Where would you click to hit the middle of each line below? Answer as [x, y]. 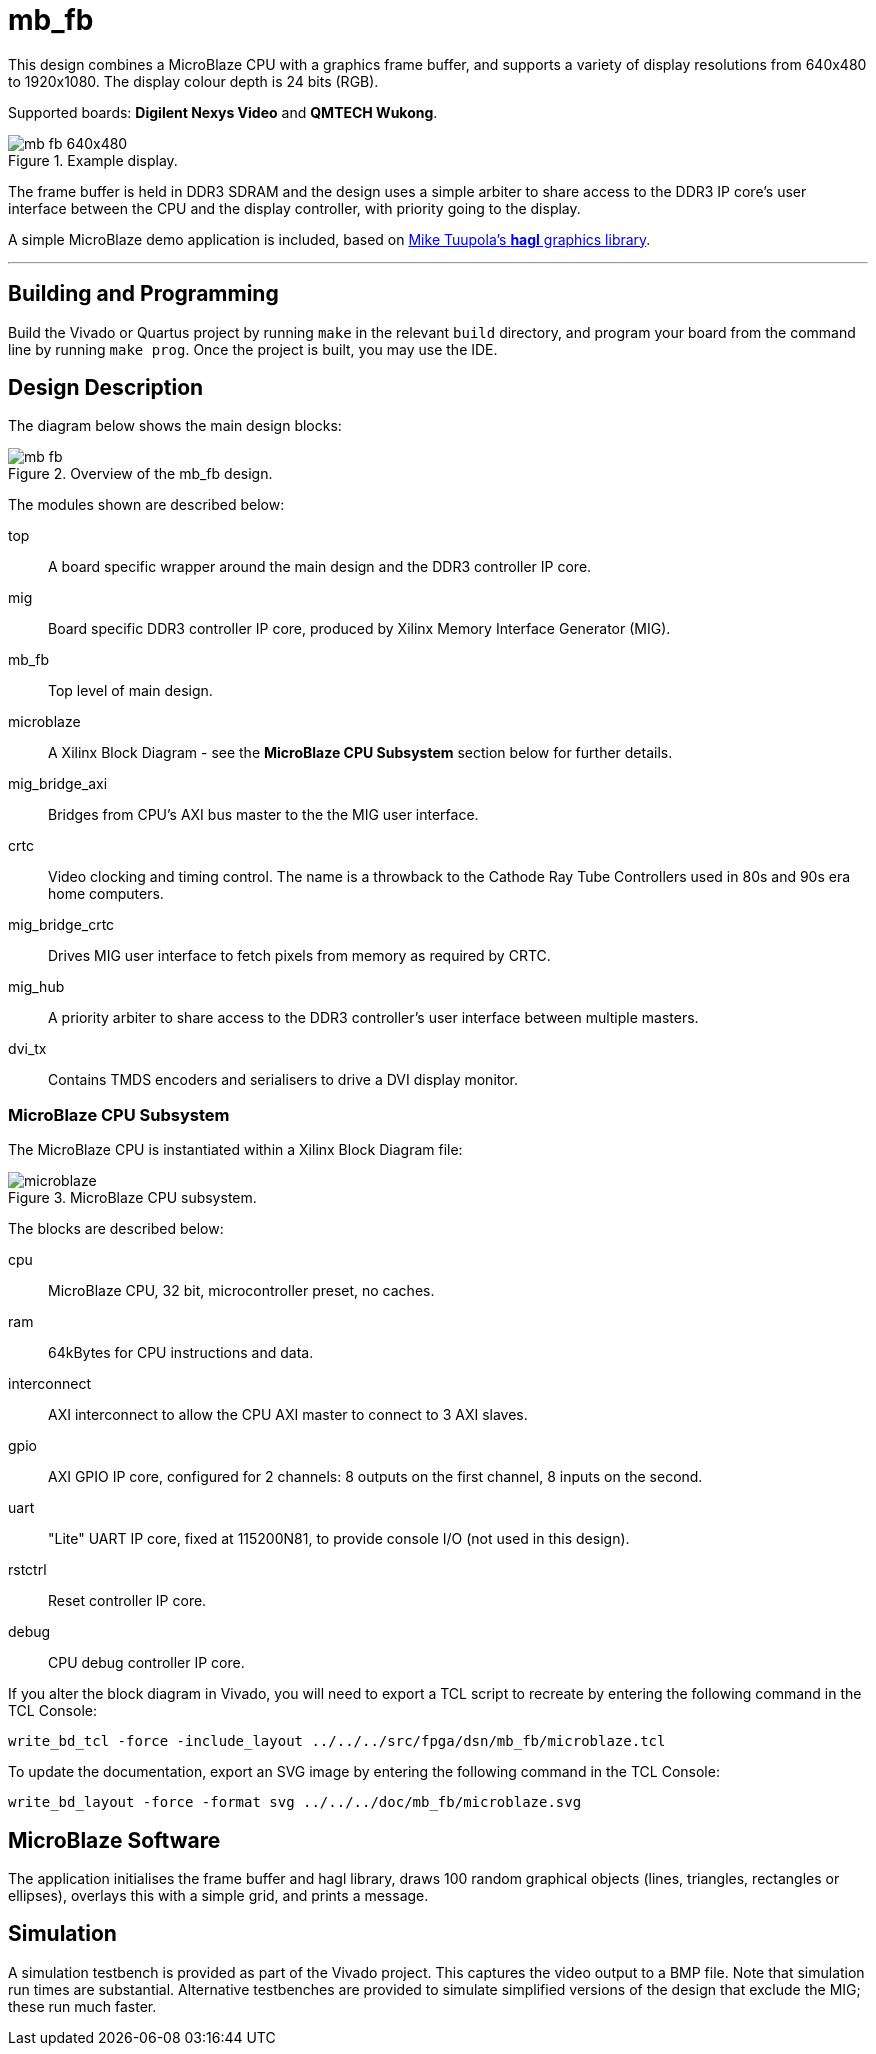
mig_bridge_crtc [61, 925]
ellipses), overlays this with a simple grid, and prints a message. [218, 1896]
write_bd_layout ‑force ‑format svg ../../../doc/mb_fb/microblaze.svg [295, 1802]
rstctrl [27, 1570]
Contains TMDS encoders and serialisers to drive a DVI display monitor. [283, 1080]
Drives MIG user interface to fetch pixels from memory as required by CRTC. [299, 956]
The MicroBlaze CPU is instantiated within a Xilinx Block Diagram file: [235, 1150]
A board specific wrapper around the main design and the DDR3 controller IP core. [320, 567]
